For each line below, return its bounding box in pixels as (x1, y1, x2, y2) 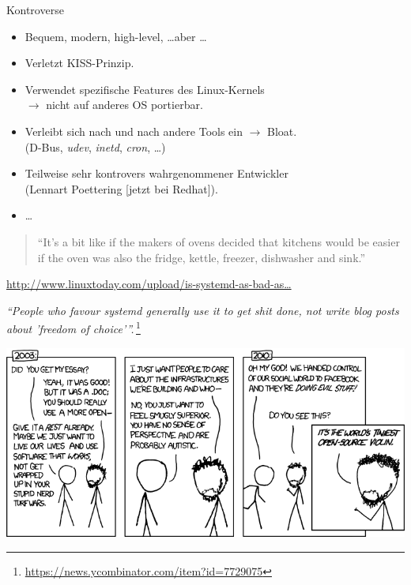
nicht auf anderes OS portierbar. (46, 96, 203, 113)
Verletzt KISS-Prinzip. (25, 54, 134, 71)
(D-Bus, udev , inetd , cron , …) (25, 138, 166, 155)
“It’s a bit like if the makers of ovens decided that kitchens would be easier (37, 233, 400, 249)
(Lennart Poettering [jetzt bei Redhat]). (25, 180, 218, 197)
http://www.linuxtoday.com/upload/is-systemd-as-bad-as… (6, 276, 292, 292)
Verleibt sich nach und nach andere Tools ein (25, 122, 243, 139)
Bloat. (267, 122, 297, 139)
